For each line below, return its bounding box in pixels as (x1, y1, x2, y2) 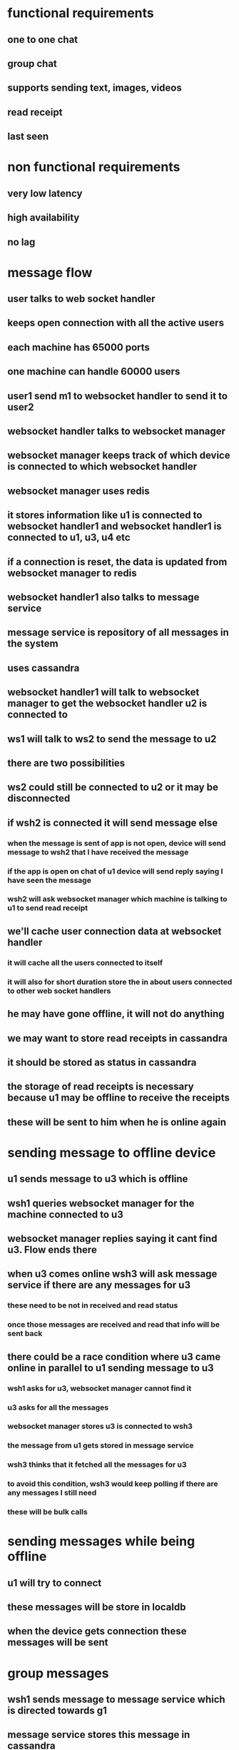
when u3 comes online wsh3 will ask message (7, 1268, 218, 1280)
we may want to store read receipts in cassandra (7, 1032, 228, 1044)
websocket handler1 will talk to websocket (7, 687, 200, 699)
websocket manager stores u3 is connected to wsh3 (7, 1422, 193, 1432)
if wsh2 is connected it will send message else (7, 816, 218, 829)
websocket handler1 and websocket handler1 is (7, 520, 223, 532)
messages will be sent (7, 1637, 108, 1649)
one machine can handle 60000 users (7, 365, 180, 378)
